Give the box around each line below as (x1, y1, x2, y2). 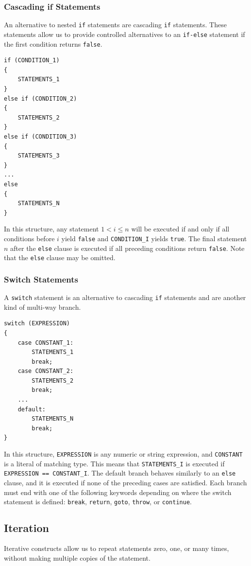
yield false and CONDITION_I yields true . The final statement (61, 233, 247, 243)
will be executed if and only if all (131, 224, 230, 234)
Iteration (4, 520, 49, 535)
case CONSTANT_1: (17, 339, 74, 346)
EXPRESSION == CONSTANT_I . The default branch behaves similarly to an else (4, 468, 236, 478)
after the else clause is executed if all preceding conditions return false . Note (10, 243, 245, 253)
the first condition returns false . (4, 38, 102, 49)
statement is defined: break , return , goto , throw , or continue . (4, 496, 192, 507)
